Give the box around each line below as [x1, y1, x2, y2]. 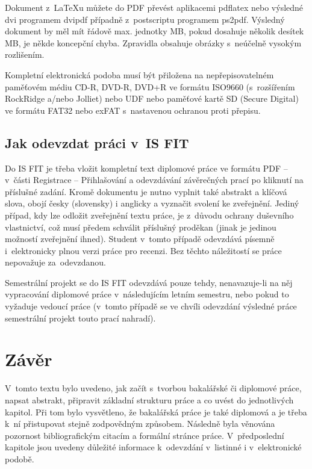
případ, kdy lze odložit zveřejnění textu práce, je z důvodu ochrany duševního [5, 208, 294, 221]
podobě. [5, 452, 34, 465]
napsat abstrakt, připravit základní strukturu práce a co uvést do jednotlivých [5, 393, 294, 406]
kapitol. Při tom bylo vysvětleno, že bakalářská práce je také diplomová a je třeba [5, 405, 307, 418]
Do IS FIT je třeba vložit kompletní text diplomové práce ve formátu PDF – [5, 161, 288, 174]
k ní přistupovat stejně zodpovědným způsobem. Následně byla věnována [5, 417, 275, 430]
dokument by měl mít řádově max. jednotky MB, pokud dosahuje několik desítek [5, 25, 304, 37]
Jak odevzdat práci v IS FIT [5, 133, 189, 152]
